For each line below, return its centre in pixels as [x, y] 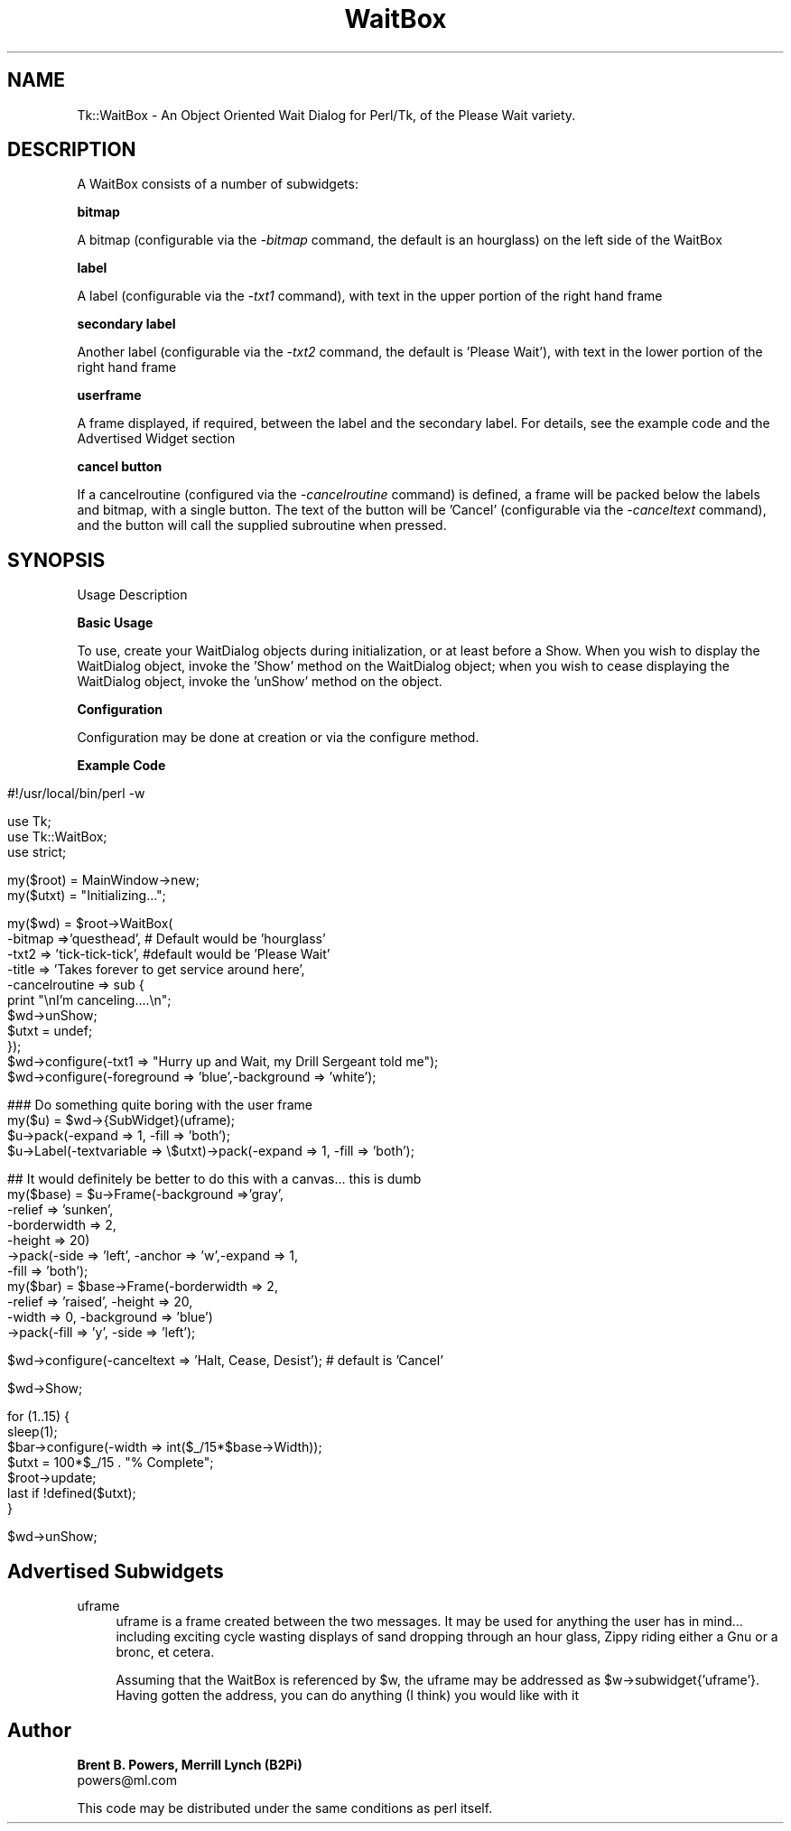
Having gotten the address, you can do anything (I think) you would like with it [348, 1696]
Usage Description [132, 595]
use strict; [37, 852]
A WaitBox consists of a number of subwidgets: [218, 184]
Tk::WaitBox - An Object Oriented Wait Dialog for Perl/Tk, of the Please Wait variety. [326, 115]
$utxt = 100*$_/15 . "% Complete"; [111, 1463]
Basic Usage [115, 623]
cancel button [120, 467]
